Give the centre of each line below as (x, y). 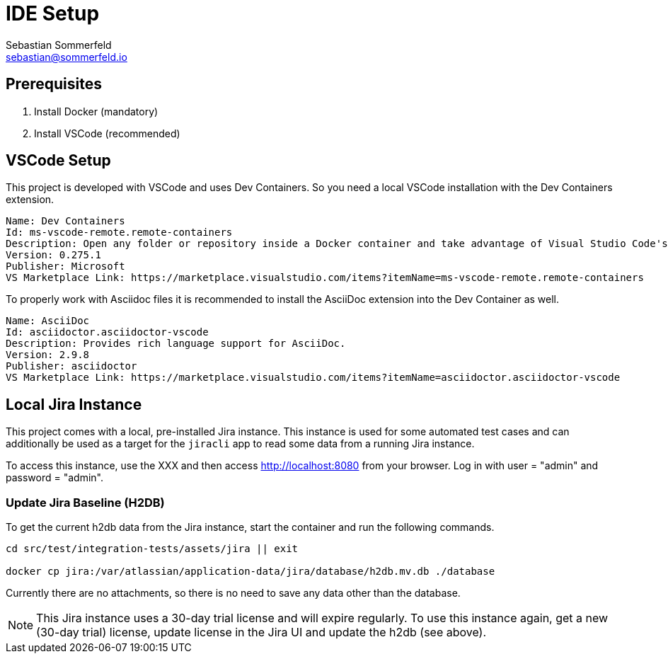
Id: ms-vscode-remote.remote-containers (119, 233)
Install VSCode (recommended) (107, 133)
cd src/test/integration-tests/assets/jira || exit (152, 549)
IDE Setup (53, 13)
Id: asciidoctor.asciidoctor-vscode (107, 332)
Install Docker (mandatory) (96, 111)
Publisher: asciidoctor (71, 366)
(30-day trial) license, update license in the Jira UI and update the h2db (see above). (261, 632)
